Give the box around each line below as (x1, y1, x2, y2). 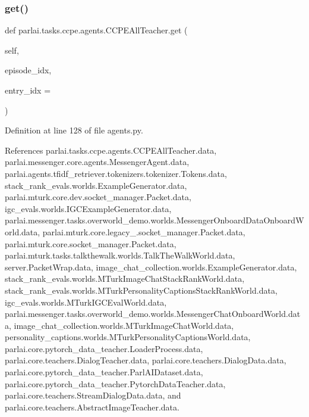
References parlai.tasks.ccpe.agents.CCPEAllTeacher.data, (5, 144, 217, 156)
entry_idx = (5, 84, 51, 96)
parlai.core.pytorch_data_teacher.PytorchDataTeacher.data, (5, 377, 226, 390)
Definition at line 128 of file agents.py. (5, 124, 143, 136)
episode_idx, (5, 64, 52, 76)
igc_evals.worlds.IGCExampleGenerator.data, (5, 202, 172, 214)
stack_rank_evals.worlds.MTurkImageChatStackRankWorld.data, (5, 272, 245, 285)
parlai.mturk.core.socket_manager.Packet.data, (5, 237, 176, 250)
